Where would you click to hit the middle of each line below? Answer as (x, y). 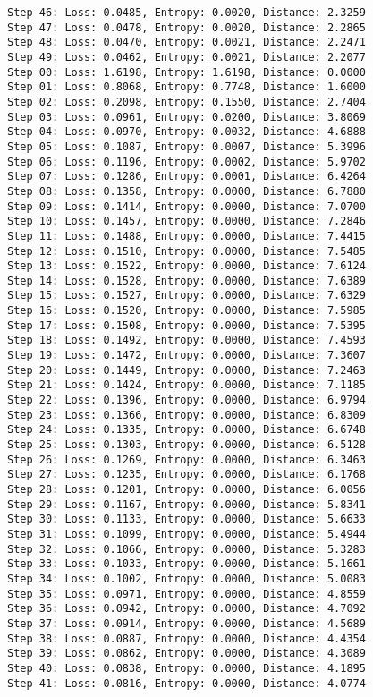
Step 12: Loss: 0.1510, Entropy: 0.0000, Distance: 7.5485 (186, 251)
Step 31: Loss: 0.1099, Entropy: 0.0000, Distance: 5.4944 (186, 534)
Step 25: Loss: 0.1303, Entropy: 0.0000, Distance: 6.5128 (186, 445)
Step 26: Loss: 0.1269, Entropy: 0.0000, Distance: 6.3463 (186, 459)
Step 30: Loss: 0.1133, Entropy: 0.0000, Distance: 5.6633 (186, 519)
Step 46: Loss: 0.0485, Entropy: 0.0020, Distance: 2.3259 (186, 13)
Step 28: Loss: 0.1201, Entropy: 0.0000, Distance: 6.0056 (186, 489)
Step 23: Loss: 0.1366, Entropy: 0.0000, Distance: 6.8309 (186, 415)
